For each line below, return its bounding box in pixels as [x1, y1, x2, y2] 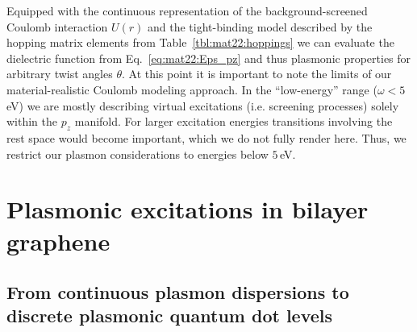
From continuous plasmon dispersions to [6, 280, 349, 305]
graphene [6, 224, 111, 257]
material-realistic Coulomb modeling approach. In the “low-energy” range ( [6, 81, 377, 98]
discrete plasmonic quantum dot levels [6, 303, 333, 328]
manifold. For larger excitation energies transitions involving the [74, 113, 393, 130]
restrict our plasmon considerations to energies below [6, 145, 269, 162]
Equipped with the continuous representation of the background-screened [6, 2, 368, 19]
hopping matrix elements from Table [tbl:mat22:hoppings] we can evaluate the [6, 34, 394, 51]
